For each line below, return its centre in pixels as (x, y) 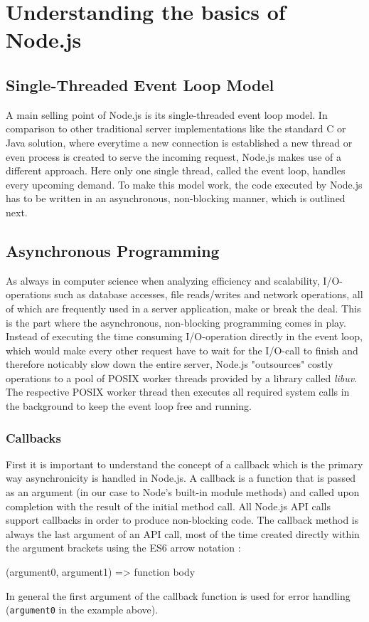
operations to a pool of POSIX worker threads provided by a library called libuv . (182, 378)
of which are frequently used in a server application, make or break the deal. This (183, 308)
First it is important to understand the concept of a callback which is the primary (184, 464)
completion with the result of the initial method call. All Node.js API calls (169, 506)
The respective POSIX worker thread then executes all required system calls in (178, 392)
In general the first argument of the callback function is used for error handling (178, 595)
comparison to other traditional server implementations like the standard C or (176, 128)
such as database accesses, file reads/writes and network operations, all (209, 294)
